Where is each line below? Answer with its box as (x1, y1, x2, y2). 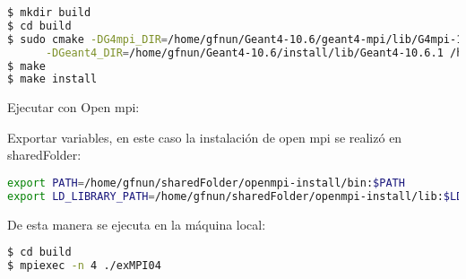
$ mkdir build (7, 6, 91, 19)
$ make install (7, 73, 98, 86)
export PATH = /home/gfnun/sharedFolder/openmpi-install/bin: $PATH (7, 177, 405, 190)
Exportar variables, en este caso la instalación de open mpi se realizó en (7, 127, 402, 146)
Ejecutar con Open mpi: (7, 98, 140, 117)
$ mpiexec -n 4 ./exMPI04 (7, 259, 161, 273)
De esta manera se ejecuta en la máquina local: (7, 214, 266, 233)
